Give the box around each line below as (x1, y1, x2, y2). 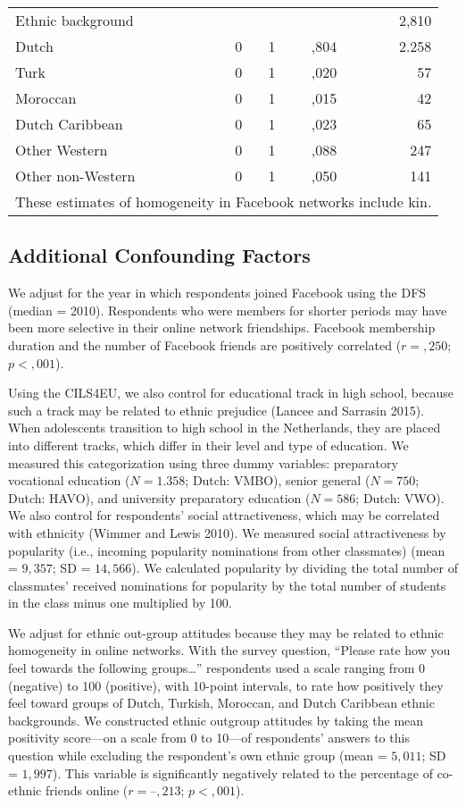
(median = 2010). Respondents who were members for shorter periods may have (8, 300, 447, 319)
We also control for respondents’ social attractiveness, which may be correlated (8, 506, 440, 525)
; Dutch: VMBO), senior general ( (185, 471, 370, 490)
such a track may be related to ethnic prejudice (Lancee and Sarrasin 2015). (8, 400, 425, 419)
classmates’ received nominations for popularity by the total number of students (8, 575, 446, 594)
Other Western (15, 139, 108, 160)
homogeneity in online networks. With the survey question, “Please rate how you (8, 641, 451, 659)
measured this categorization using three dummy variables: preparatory (8, 453, 398, 472)
